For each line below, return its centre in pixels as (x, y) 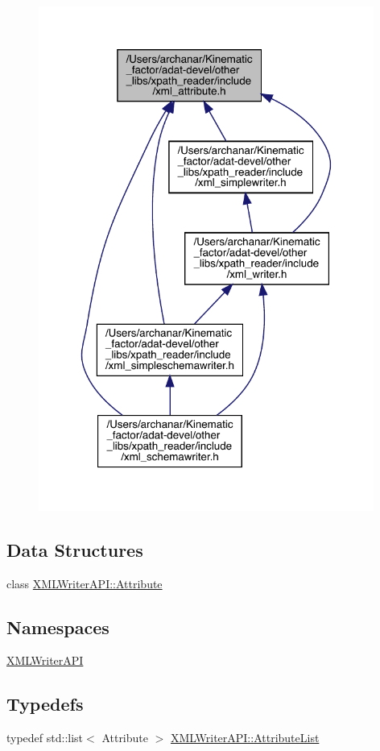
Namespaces (58, 627)
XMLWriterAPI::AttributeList (245, 738)
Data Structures (75, 549)
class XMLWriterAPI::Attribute (85, 583)
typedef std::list (45, 738)
